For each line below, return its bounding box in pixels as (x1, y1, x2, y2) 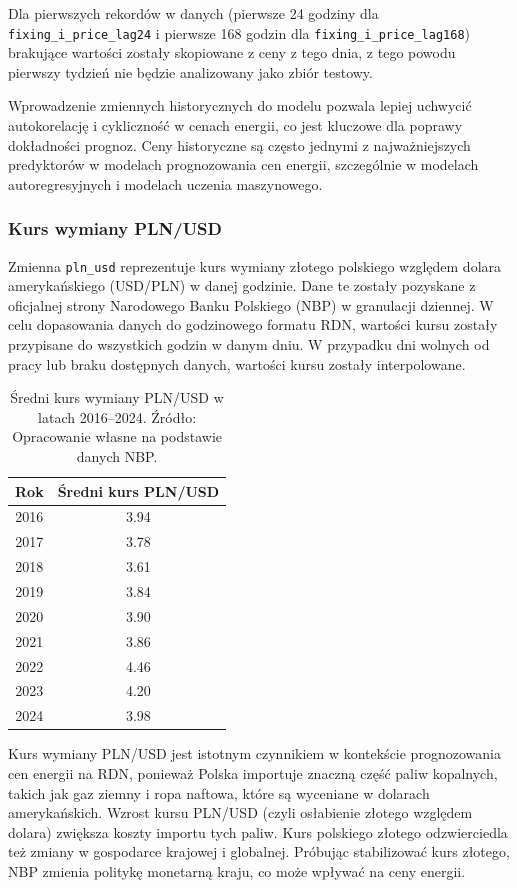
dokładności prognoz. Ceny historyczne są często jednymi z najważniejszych (8, 134, 471, 155)
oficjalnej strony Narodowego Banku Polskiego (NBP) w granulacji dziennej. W (8, 294, 494, 315)
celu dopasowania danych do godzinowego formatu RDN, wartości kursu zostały (8, 314, 498, 335)
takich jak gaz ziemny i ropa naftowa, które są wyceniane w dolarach (8, 782, 430, 803)
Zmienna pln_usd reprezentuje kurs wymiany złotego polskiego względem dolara (8, 255, 502, 276)
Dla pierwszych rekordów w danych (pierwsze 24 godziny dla (8, 3, 379, 23)
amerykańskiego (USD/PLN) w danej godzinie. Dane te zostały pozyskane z (8, 275, 476, 296)
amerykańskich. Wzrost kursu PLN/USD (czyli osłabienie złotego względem (8, 802, 473, 823)
